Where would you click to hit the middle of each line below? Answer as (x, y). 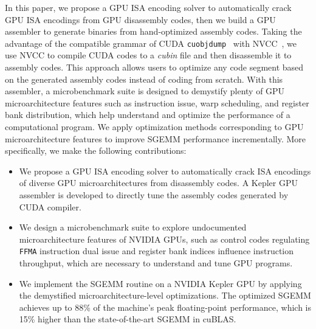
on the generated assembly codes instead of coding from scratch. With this (144, 79)
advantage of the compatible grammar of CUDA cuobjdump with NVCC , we (151, 43)
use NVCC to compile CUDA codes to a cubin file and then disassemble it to (148, 55)
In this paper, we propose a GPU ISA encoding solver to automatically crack (148, 7)
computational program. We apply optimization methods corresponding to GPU (154, 126)
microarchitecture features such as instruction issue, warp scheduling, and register (157, 102)
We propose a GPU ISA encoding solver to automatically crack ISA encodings (165, 171)
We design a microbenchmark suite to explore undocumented (133, 227)
